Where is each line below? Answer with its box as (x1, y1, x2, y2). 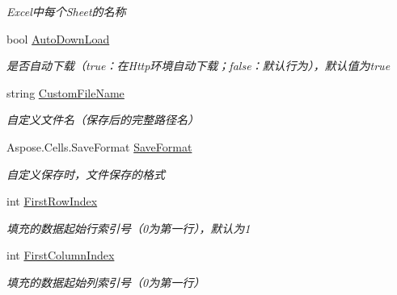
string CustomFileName (6, 84, 125, 101)
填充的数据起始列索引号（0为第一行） (6, 273, 205, 290)
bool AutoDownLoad (6, 30, 110, 47)
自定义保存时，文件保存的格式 (6, 165, 165, 182)
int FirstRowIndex (6, 193, 98, 210)
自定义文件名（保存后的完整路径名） (6, 111, 199, 128)
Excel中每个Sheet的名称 (6, 3, 126, 19)
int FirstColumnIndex (6, 247, 115, 264)
